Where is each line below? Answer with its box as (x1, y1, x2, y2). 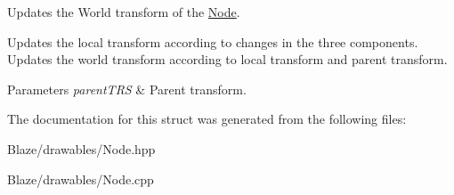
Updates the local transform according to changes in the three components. (7, 32, 418, 51)
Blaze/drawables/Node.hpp (7, 139, 156, 158)
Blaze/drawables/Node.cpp (7, 169, 154, 188)
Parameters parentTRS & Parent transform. (7, 79, 247, 98)
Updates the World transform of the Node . (7, 3, 240, 20)
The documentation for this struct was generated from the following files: (7, 110, 407, 128)
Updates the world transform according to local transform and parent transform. (7, 50, 448, 69)
